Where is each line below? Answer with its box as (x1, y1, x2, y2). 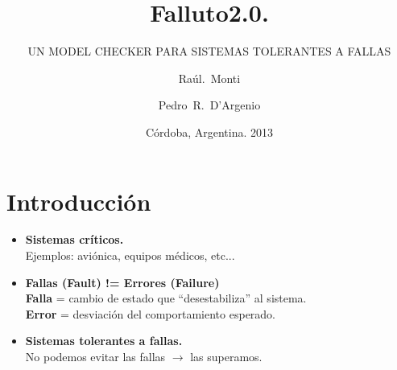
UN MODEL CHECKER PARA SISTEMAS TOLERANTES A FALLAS (27, 43, 391, 60)
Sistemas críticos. (25, 231, 124, 248)
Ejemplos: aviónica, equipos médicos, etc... (25, 247, 235, 264)
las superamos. (190, 348, 263, 364)
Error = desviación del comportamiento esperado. (25, 305, 276, 322)
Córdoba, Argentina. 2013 (146, 123, 273, 140)
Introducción (6, 184, 151, 217)
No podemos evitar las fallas (25, 348, 166, 364)
